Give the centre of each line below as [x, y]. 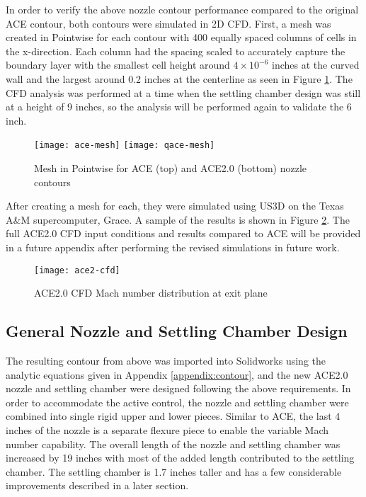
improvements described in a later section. [97, 485]
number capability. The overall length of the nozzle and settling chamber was [173, 444]
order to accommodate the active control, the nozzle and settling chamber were [177, 402]
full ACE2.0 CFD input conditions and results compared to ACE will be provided [183, 233]
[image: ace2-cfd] [77, 270]
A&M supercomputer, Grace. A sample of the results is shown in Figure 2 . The [178, 219]
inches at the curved [316, 65]
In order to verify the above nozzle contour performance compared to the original [182, 9]
